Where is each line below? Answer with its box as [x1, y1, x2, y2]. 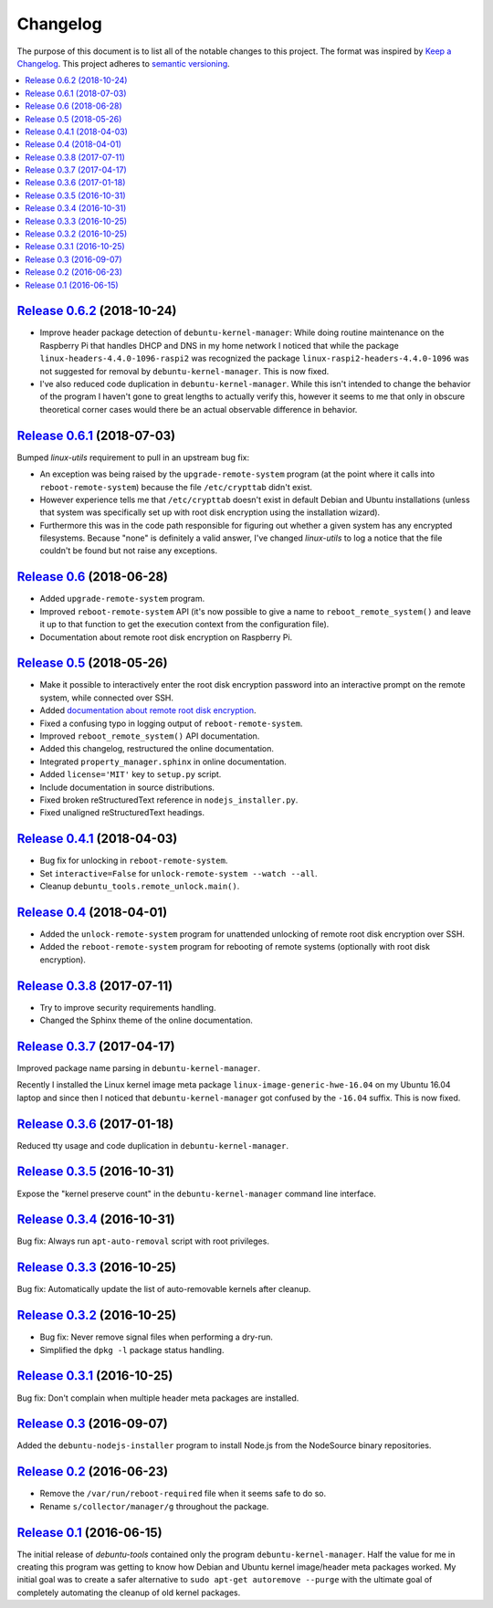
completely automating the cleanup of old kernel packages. [16, 1587, 241, 1598]
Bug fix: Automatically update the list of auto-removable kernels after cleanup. [16, 1284, 311, 1295]
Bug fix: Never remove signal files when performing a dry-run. [39, 1331, 274, 1342]
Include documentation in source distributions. [39, 782, 215, 793]
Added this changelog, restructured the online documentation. [39, 743, 274, 754]
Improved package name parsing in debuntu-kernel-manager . [16, 1062, 260, 1073]
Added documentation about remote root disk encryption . [39, 705, 257, 716]
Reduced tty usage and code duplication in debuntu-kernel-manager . [16, 1140, 289, 1151]
